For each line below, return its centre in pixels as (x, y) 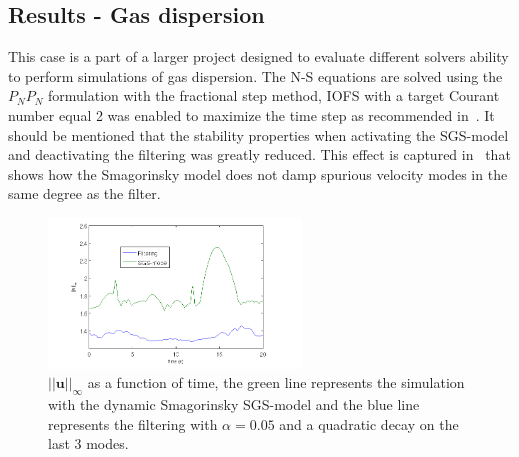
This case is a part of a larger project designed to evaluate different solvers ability (258, 56)
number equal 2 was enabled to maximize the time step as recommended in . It (251, 114)
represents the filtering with (133, 423)
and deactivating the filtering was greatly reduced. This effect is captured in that (259, 154)
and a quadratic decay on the (369, 423)
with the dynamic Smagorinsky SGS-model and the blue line (234, 404)
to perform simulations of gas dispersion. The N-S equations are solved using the (255, 75)
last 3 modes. (88, 443)
